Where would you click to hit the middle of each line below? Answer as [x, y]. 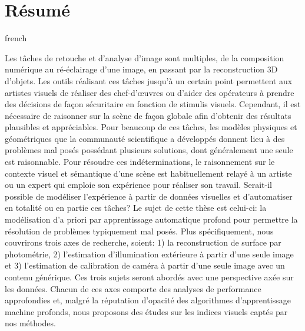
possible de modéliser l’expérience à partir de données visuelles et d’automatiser [149, 196]
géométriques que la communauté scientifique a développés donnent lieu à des [145, 138]
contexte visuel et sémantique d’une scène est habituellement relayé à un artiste [148, 173]
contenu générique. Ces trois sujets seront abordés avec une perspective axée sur [149, 277]
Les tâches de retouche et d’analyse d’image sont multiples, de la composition [145, 57]
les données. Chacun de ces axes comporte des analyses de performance [133, 288]
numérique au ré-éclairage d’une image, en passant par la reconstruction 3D [141, 69]
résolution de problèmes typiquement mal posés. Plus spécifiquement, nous [139, 231]
